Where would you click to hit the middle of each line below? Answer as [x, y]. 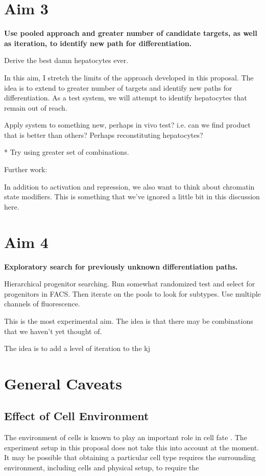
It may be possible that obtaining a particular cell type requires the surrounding [130, 457]
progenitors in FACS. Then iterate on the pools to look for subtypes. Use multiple [132, 293]
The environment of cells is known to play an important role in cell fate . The [126, 437]
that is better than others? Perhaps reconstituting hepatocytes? [104, 134]
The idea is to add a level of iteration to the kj [77, 348]
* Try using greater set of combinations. [67, 152]
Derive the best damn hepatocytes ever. [66, 60]
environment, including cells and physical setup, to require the [102, 468]
